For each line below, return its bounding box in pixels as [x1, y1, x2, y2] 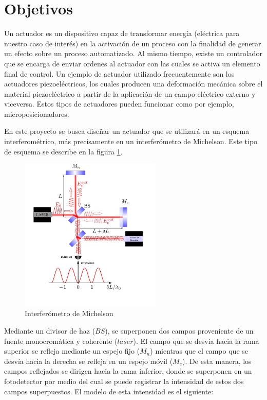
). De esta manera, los [182, 355, 252, 366]
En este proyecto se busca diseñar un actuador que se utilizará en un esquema [4, 126, 250, 136]
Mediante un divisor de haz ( [4, 325, 96, 336]
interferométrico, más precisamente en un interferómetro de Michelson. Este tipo [4, 136, 258, 147]
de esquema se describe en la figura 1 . [4, 146, 123, 156]
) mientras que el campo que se [150, 345, 248, 356]
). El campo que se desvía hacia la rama [133, 335, 259, 346]
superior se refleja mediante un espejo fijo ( [4, 345, 140, 356]
